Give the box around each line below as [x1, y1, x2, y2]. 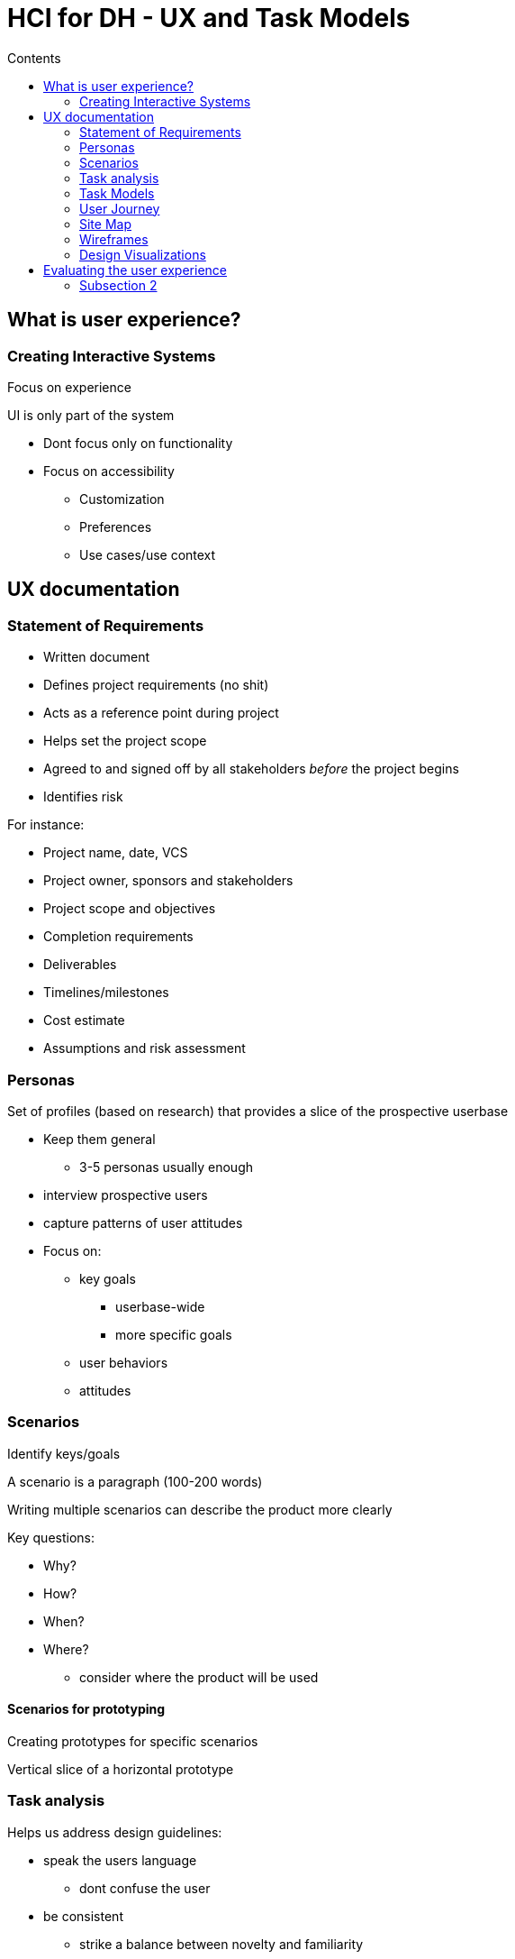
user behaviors [79, 1354, 168, 1370]
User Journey [79, 200, 160, 216]
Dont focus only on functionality [43, 435, 233, 451]
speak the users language [43, 1852, 197, 1868]
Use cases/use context [79, 546, 216, 563]
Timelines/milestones [43, 984, 169, 1001]
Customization [79, 490, 165, 507]
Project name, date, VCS [43, 845, 188, 861]
